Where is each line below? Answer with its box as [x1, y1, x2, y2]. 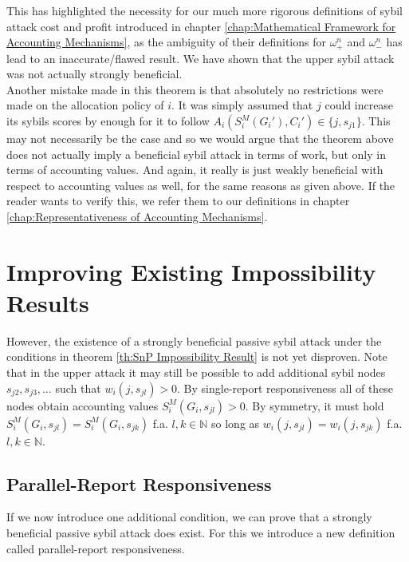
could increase [324, 97, 394, 113]
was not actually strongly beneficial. [6, 65, 183, 82]
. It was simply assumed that [171, 97, 313, 113]
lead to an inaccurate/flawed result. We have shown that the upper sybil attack [6, 49, 395, 66]
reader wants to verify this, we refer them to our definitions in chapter [6, 192, 350, 209]
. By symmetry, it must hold [245, 397, 384, 414]
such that [55, 379, 101, 396]
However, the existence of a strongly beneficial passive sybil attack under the [6, 332, 382, 349]
